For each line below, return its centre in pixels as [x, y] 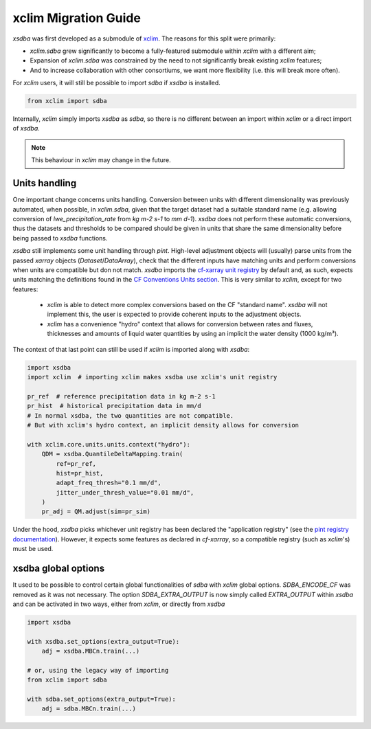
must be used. [33, 549]
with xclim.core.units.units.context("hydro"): [109, 444]
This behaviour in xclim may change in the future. [101, 160]
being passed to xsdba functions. [60, 238]
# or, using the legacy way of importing [98, 670]
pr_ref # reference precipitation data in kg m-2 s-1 [121, 396]
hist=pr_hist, [80, 473]
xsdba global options [59, 569]
